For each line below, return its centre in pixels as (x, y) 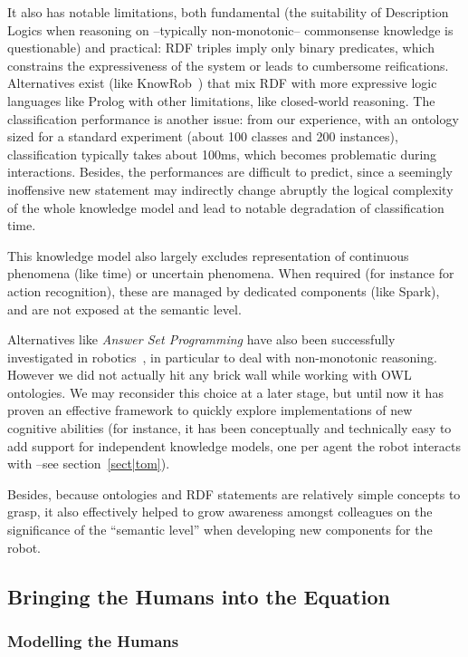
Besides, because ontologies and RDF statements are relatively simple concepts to (234, 493)
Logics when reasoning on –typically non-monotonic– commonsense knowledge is (230, 29)
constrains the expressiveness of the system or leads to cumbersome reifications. (228, 65)
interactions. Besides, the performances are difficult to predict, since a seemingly (230, 172)
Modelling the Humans (93, 640)
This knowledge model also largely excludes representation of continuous (208, 255)
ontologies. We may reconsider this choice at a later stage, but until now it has (225, 392)
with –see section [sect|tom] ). (89, 464)
